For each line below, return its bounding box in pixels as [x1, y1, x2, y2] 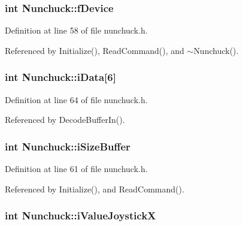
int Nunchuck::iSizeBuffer [5, 138, 130, 153]
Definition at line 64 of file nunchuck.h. [5, 93, 148, 106]
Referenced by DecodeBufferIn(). [5, 113, 125, 126]
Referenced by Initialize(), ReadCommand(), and [5, 44, 184, 56]
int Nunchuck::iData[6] [5, 70, 116, 85]
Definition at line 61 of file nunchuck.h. [5, 162, 148, 175]
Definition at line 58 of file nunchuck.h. [5, 24, 148, 37]
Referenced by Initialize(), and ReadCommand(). [5, 182, 184, 195]
